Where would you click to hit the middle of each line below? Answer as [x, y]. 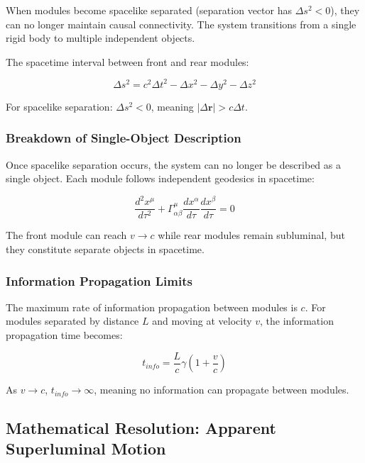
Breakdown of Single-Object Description [124, 138]
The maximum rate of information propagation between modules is [152, 307]
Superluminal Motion [86, 448]
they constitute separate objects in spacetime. [105, 249]
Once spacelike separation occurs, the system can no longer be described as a [173, 164]
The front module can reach [66, 235]
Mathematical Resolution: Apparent [141, 428]
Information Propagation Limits [99, 280]
